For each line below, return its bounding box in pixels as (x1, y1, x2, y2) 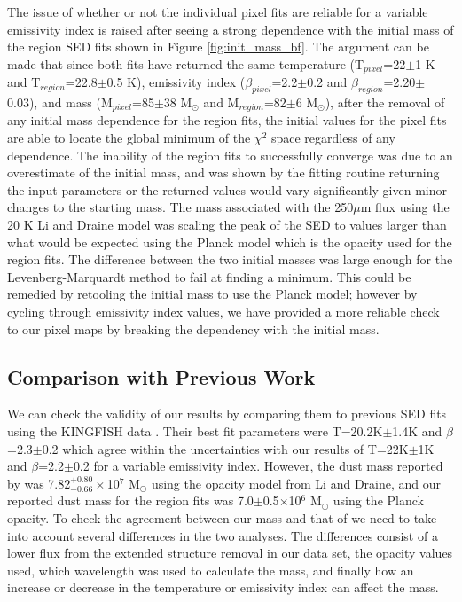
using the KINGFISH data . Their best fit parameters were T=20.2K (7, 422, 383, 440)
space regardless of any (270, 129, 395, 147)
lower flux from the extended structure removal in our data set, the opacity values (7, 543, 453, 562)
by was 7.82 (7, 473, 71, 492)
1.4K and (392, 422, 442, 440)
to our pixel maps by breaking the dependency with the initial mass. (7, 319, 380, 338)
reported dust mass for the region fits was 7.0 (7, 491, 254, 510)
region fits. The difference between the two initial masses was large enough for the (7, 250, 453, 269)
